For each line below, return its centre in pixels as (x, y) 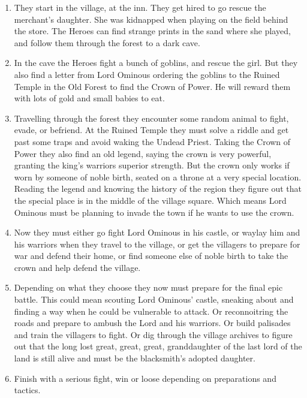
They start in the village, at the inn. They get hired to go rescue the (140, 7)
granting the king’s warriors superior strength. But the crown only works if (152, 165)
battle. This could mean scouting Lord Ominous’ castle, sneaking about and (154, 299)
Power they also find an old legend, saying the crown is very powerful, (143, 153)
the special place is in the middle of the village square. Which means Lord (150, 200)
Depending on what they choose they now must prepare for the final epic (148, 287)
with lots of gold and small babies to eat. (89, 98)
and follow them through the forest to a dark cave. (107, 42)
